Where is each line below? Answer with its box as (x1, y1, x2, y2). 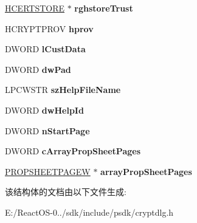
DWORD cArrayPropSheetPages (5, 145, 141, 157)
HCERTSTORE (5, 2, 65, 14)
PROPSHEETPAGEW (5, 165, 91, 177)
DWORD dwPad (5, 63, 71, 75)
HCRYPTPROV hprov (5, 22, 94, 35)
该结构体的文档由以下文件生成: (5, 185, 126, 198)
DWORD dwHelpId (5, 103, 84, 116)
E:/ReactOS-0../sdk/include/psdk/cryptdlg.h (5, 205, 174, 218)
